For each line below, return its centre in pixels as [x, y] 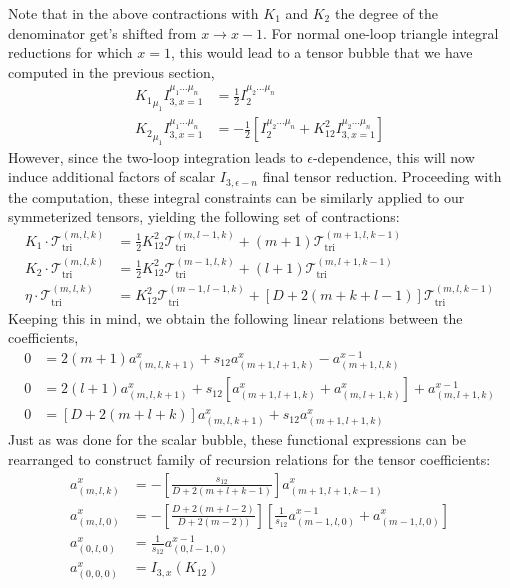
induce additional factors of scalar [112, 176]
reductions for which [70, 52]
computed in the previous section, [111, 71]
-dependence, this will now [393, 156]
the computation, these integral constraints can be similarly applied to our [236, 196]
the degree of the [386, 13]
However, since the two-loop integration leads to [155, 156]
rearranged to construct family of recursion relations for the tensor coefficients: [249, 458]
